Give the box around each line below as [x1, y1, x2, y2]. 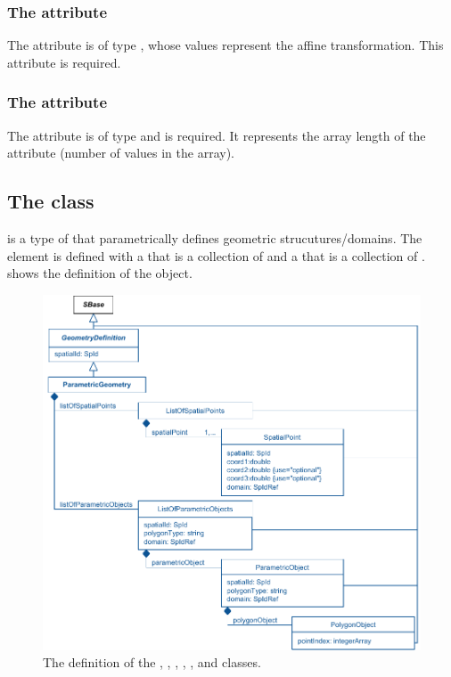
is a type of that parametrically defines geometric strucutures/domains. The [7, 229, 422, 248]
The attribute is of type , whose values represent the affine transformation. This [7, 36, 444, 54]
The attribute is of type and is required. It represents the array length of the [7, 126, 426, 144]
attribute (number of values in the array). [7, 143, 234, 162]
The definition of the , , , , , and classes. [43, 653, 261, 672]
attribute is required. [7, 53, 121, 71]
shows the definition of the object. [7, 264, 193, 282]
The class [7, 187, 94, 215]
